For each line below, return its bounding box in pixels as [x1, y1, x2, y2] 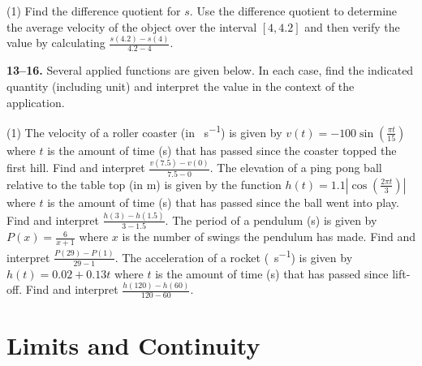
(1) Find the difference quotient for [6, 2, 181, 19]
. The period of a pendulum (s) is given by [165, 211, 377, 228]
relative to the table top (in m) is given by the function [6, 175, 282, 192]
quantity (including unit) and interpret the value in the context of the [6, 77, 355, 94]
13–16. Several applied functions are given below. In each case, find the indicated [6, 62, 414, 79]
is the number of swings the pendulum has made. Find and [122, 228, 416, 245]
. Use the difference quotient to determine [189, 2, 398, 19]
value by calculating [6, 34, 105, 51]
